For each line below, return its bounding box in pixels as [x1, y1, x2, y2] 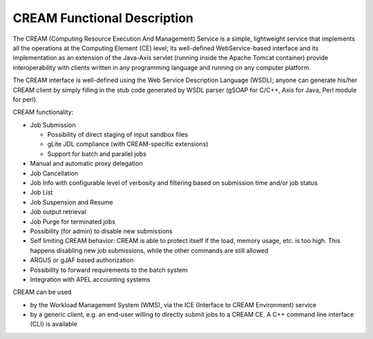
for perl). [12, 95, 38, 104]
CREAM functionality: [12, 108, 74, 117]
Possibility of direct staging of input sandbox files [47, 130, 189, 139]
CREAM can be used [12, 288, 72, 296]
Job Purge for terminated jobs [30, 217, 115, 226]
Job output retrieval [30, 208, 86, 216]
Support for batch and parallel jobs [47, 149, 146, 158]
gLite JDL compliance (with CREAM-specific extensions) [47, 140, 209, 148]
